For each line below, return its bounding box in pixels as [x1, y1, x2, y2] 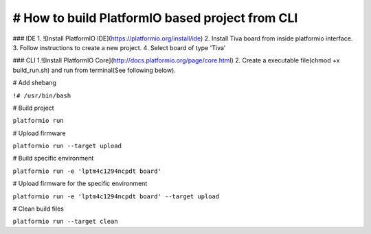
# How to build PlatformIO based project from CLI [12, 10, 298, 25]
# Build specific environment [12, 154, 94, 163]
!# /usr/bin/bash [12, 91, 71, 100]
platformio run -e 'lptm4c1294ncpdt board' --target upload [12, 192, 220, 200]
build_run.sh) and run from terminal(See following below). [12, 66, 177, 74]
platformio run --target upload [12, 142, 122, 150]
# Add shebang [12, 79, 56, 87]
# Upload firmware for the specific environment [12, 179, 148, 188]
